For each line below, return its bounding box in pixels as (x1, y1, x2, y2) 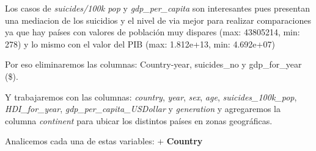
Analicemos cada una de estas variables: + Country (5, 135, 203, 147)
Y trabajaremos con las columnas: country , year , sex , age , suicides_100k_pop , (5, 90, 297, 103)
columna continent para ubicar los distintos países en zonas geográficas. (5, 114, 273, 127)
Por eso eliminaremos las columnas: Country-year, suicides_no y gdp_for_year (5, 58, 302, 71)
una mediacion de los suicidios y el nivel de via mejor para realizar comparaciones (5, 13, 311, 26)
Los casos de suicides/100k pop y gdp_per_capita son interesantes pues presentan (5, 2, 310, 14)
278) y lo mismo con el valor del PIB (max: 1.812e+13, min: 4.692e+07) (5, 37, 275, 50)
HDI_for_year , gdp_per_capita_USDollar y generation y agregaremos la (5, 102, 281, 115)
